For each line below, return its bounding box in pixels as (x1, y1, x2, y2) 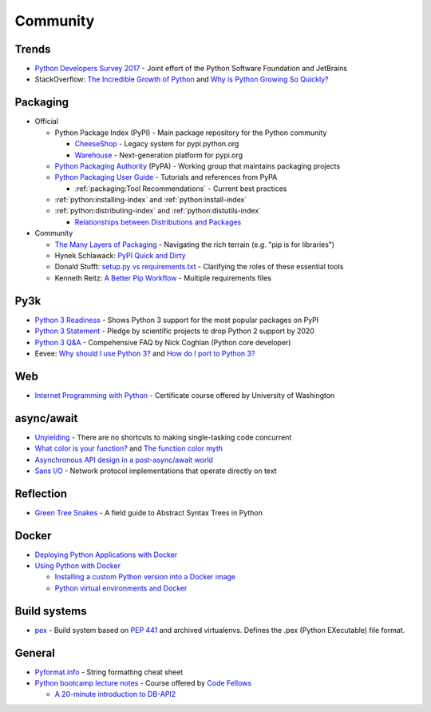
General (14, 646, 56, 659)
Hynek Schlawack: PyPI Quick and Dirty (54, 251, 186, 261)
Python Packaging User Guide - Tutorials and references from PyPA (54, 173, 278, 182)
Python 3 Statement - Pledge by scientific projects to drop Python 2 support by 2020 (34, 326, 314, 336)
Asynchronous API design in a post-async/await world (34, 455, 213, 464)
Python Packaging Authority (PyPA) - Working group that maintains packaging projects (54, 161, 341, 171)
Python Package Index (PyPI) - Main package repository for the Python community (54, 128, 327, 137)
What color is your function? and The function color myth (34, 444, 223, 453)
